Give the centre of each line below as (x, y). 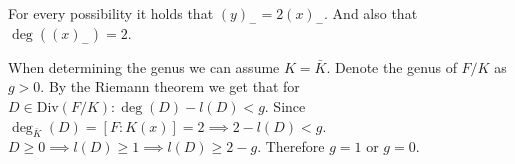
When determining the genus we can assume (144, 66)
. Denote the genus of (391, 66)
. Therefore (291, 146)
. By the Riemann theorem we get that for (170, 86)
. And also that (371, 13)
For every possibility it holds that (111, 13)
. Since (285, 105)
